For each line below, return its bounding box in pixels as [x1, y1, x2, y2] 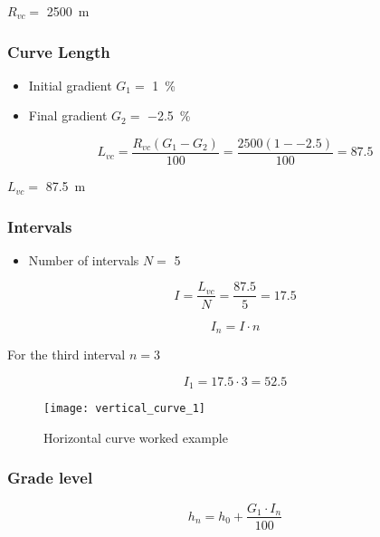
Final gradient [28, 106, 108, 125]
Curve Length [7, 40, 110, 62]
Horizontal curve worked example [43, 427, 228, 446]
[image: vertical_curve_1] [43, 402, 205, 416]
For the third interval [7, 344, 126, 363]
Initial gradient [28, 75, 112, 94]
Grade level [7, 466, 93, 489]
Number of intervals [28, 250, 139, 269]
